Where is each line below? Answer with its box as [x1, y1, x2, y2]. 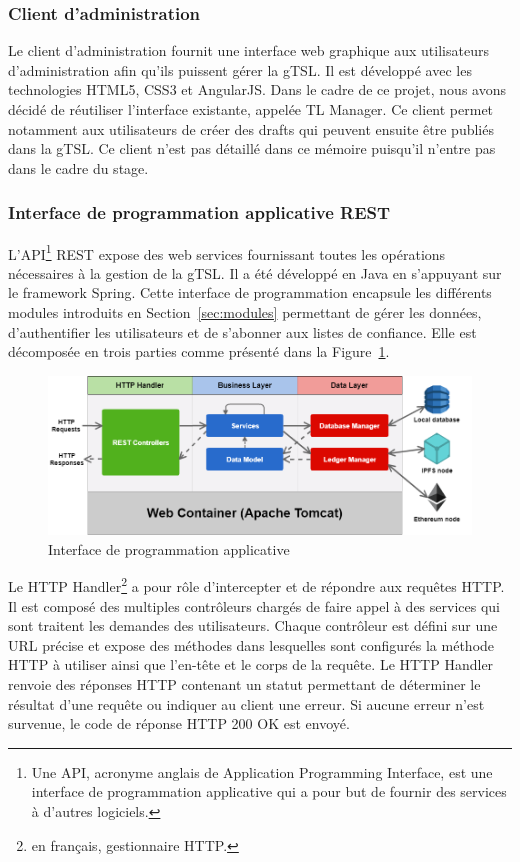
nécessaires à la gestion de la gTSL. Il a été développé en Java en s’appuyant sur [8, 262, 502, 283]
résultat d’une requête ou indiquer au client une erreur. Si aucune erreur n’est [8, 693, 485, 714]
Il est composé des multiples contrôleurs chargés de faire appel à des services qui [8, 595, 500, 616]
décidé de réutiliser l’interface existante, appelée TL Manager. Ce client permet [8, 99, 494, 119]
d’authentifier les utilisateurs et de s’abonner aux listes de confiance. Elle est [8, 321, 477, 342]
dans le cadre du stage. [8, 157, 149, 178]
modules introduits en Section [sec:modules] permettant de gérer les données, [8, 302, 482, 323]
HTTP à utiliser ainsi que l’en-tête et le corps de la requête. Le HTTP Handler [8, 654, 494, 675]
